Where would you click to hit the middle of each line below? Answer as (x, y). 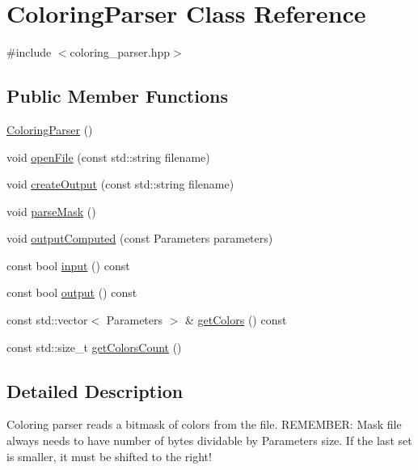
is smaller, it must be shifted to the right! (109, 456)
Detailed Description (95, 390)
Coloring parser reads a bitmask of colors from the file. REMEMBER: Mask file (204, 424)
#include (29, 52)
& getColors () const (236, 320)
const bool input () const (68, 265)
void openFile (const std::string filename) (108, 157)
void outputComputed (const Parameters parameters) (140, 238)
